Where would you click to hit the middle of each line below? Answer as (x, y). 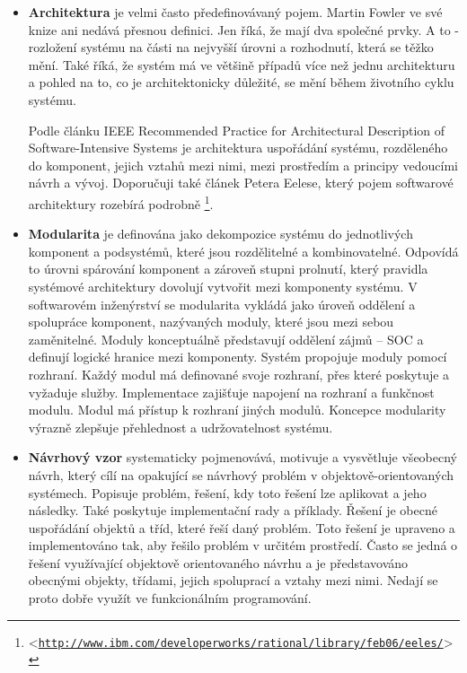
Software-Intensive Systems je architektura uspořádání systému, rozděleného (238, 148)
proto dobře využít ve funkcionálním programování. (170, 598)
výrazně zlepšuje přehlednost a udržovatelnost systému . (181, 427)
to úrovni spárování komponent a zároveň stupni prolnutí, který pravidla (228, 269)
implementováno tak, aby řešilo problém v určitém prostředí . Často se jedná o (243, 545)
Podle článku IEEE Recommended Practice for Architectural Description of (237, 130)
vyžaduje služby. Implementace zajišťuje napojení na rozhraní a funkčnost (231, 392)
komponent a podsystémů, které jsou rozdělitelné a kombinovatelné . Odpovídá (243, 251)
